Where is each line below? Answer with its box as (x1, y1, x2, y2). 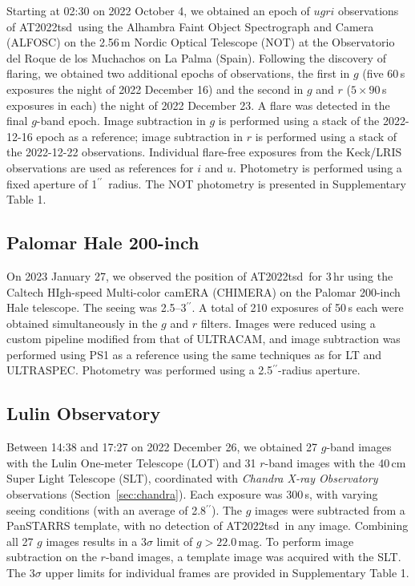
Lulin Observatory (6, 401, 161, 426)
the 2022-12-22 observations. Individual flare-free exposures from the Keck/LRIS (6, 143, 402, 160)
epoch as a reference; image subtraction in (36, 127, 244, 144)
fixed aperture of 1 (6, 175, 98, 192)
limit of (156, 532, 193, 549)
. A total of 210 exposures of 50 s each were (191, 299, 404, 316)
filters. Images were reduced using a (200, 314, 376, 331)
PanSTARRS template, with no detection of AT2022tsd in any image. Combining (6, 517, 409, 534)
